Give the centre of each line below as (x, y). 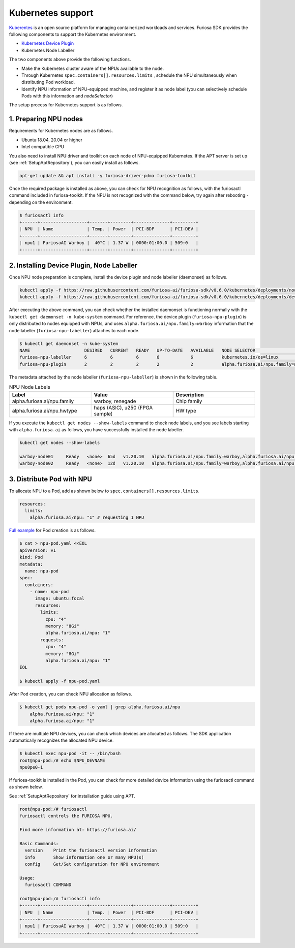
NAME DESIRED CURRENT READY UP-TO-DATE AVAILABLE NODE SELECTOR (137, 350)
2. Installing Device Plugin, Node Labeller (73, 266)
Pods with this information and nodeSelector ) (67, 96)
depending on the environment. (41, 202)
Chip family (189, 401)
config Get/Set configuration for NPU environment (92, 864)
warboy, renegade (115, 401)
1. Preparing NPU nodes (46, 119)
